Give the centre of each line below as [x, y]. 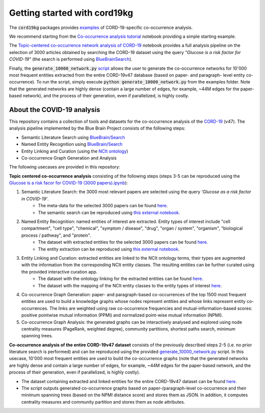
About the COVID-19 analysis [55, 110]
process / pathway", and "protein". [56, 235]
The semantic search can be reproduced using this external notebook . [109, 212]
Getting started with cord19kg [71, 13]
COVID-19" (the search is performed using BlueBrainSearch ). [71, 59]
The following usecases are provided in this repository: [65, 167]
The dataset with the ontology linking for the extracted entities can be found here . [121, 279]
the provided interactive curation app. [59, 272]
